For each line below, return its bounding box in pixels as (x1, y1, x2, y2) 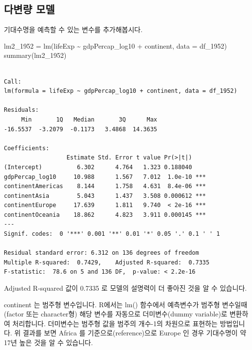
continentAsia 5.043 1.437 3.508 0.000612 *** (4, 192, 206, 199)
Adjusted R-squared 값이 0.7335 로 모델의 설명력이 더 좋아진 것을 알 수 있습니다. (4, 283, 247, 293)
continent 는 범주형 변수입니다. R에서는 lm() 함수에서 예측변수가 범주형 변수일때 (4, 299, 248, 309)
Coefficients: (4, 144, 50, 152)
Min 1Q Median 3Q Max (21, 116, 157, 123)
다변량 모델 (4, 1, 55, 17)
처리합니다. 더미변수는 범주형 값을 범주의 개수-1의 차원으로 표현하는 (12, 318, 218, 328)
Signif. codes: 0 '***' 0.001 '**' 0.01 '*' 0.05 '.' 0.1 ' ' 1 (4, 230, 220, 238)
